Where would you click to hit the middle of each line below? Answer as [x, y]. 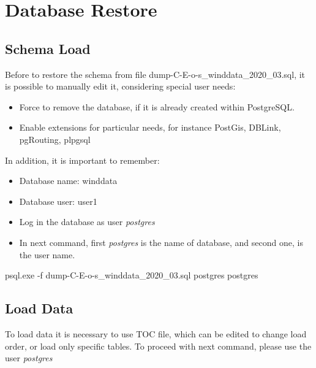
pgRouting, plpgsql [55, 139]
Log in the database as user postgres [87, 222]
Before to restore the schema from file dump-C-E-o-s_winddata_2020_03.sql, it [155, 74]
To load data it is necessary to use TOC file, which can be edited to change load [156, 333]
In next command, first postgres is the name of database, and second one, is [161, 242]
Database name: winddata [68, 181]
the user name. [47, 254]
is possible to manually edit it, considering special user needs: [120, 86]
